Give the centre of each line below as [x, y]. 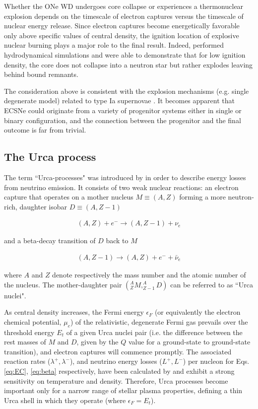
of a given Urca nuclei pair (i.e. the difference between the [154, 332]
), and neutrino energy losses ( [116, 361]
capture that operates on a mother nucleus [69, 197]
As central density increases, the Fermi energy [74, 312]
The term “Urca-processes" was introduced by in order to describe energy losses [125, 177]
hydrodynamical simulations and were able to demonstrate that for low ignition [125, 54]
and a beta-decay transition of [50, 240]
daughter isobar [43, 206]
